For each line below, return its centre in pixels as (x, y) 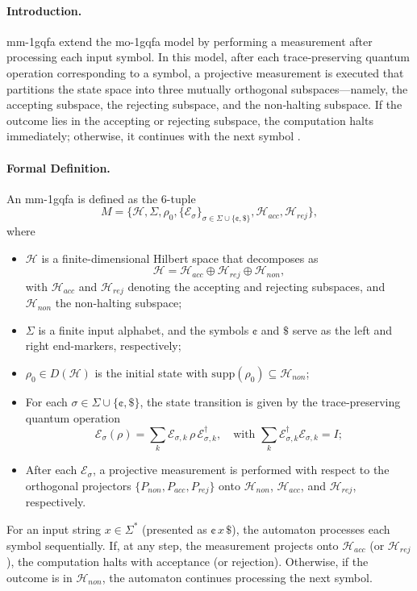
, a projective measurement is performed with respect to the (241, 470)
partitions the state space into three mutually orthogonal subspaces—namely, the (207, 88)
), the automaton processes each (311, 529)
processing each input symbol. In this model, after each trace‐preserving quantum (208, 57)
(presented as (175, 529)
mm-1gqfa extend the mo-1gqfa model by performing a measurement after (190, 41)
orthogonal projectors (78, 485)
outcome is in (40, 577)
